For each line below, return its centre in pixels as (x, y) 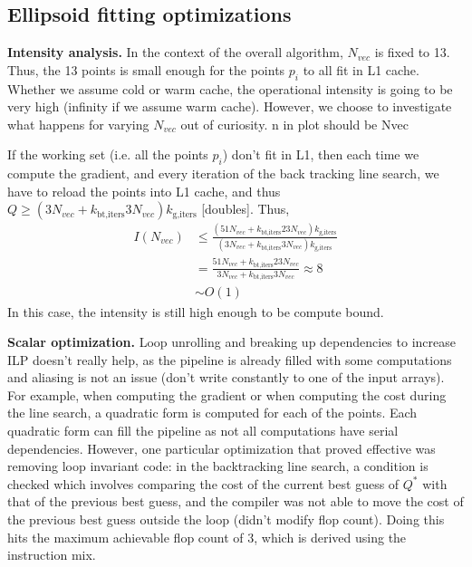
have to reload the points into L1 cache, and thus (144, 191)
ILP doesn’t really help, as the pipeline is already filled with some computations (230, 359)
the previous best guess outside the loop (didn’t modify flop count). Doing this (226, 519)
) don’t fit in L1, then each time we (321, 154)
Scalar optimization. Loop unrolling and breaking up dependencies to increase (231, 342)
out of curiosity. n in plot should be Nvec (294, 124)
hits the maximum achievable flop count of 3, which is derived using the (207, 537)
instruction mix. (52, 555)
